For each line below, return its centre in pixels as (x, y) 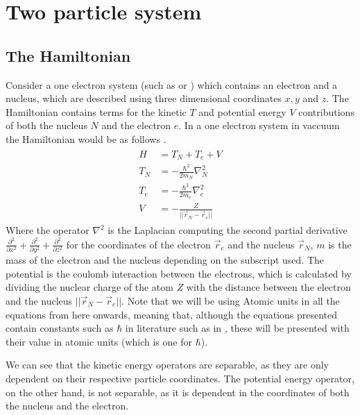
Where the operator (48, 230)
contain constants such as (60, 328)
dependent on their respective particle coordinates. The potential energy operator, (180, 378)
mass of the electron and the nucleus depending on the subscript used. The (165, 260)
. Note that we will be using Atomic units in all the (231, 300)
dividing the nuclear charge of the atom (89, 287)
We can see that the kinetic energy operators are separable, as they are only (168, 365)
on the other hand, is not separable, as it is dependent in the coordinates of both (178, 392)
